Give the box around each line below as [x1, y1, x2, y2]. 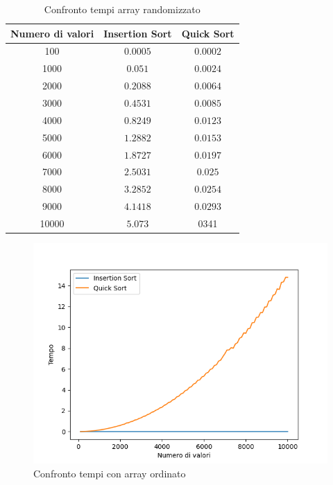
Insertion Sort [103, 26, 172, 40]
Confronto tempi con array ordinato [33, 466, 186, 480]
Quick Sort [181, 26, 234, 40]
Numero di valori [10, 26, 94, 40]
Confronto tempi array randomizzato [44, 2, 200, 16]
